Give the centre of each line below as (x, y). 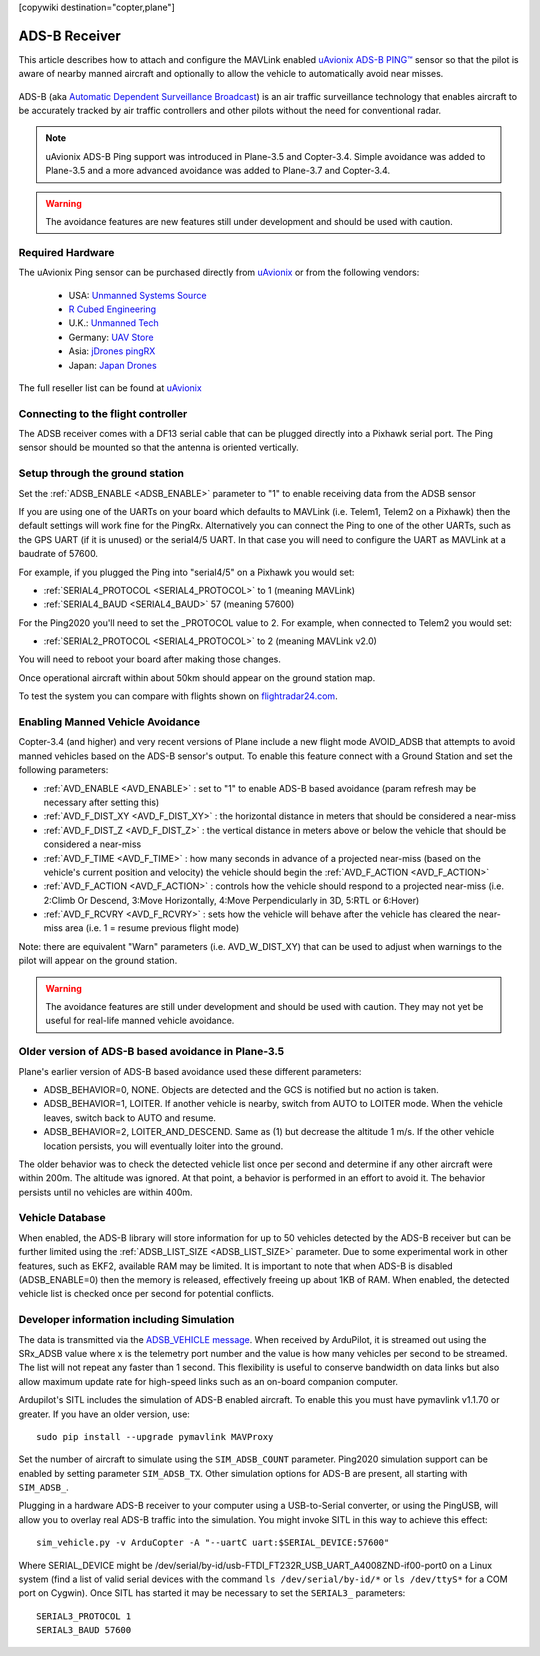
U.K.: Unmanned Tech (113, 323)
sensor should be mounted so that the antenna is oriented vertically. (158, 447)
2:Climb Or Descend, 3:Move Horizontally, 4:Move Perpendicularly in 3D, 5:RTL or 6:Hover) (231, 900)
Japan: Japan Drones (112, 365)
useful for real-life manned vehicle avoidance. (140, 1021)
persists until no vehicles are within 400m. (106, 1192)
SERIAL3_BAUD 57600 (84, 1630)
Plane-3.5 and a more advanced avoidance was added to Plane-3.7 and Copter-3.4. (217, 171)
